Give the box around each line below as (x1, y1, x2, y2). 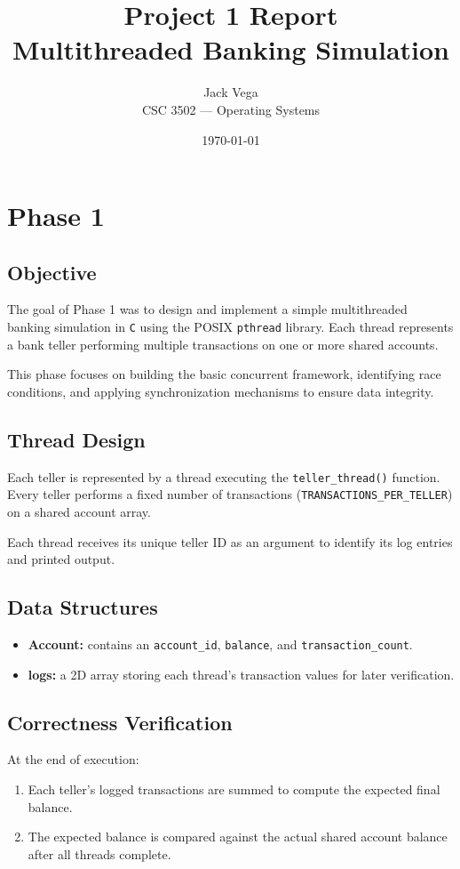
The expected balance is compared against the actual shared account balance (28, 827, 448, 846)
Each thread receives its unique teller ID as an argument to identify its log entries (7, 532, 453, 551)
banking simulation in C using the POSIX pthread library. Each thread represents (7, 318, 454, 336)
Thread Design (7, 425, 146, 453)
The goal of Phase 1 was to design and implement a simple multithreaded (7, 300, 408, 318)
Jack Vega (203, 83, 258, 101)
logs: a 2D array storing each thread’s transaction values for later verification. (28, 664, 455, 683)
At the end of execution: (7, 750, 139, 768)
